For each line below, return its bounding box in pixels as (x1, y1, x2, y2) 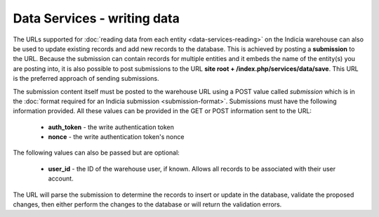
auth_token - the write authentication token (48, 123, 175, 131)
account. (48, 174, 74, 183)
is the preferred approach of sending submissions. (13, 74, 159, 83)
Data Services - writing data (13, 11, 180, 26)
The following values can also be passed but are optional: (13, 148, 180, 157)
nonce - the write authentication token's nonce (48, 133, 185, 141)
